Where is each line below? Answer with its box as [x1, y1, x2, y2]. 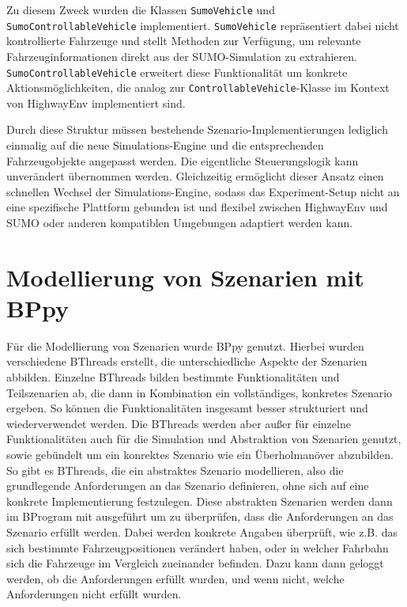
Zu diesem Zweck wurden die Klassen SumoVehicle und [6, 2, 275, 17]
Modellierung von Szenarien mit [6, 260, 364, 293]
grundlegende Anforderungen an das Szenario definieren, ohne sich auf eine [6, 477, 369, 494]
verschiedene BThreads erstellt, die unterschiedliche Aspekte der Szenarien [6, 353, 367, 370]
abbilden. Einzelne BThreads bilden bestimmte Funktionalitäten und [6, 369, 340, 385]
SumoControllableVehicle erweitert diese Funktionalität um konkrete [6, 63, 348, 80]
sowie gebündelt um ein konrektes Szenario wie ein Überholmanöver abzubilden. [6, 446, 394, 463]
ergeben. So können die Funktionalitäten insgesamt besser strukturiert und [6, 400, 368, 416]
